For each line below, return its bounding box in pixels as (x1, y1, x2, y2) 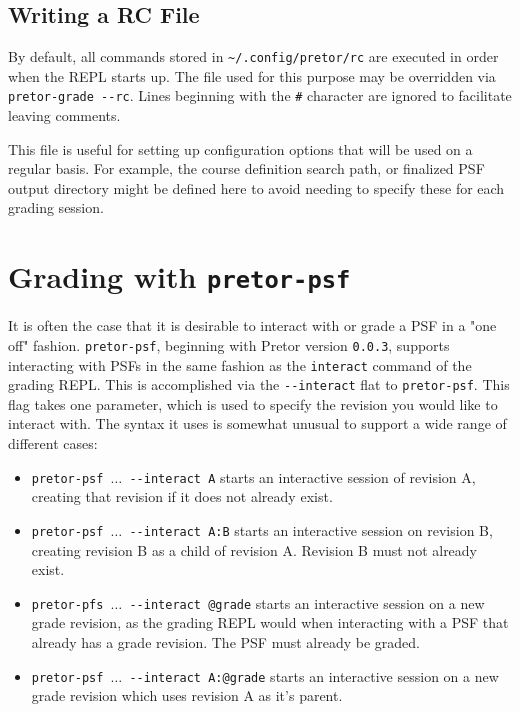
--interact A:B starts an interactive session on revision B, (129, 519, 493, 540)
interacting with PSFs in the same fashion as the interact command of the (8, 354, 472, 375)
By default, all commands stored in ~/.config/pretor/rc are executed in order (8, 46, 499, 67)
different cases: (8, 433, 98, 454)
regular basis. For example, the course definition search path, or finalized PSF (8, 158, 485, 179)
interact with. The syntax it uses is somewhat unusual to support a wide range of (8, 413, 507, 434)
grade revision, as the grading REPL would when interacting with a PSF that (31, 612, 509, 633)
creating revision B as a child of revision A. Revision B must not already (31, 539, 478, 560)
